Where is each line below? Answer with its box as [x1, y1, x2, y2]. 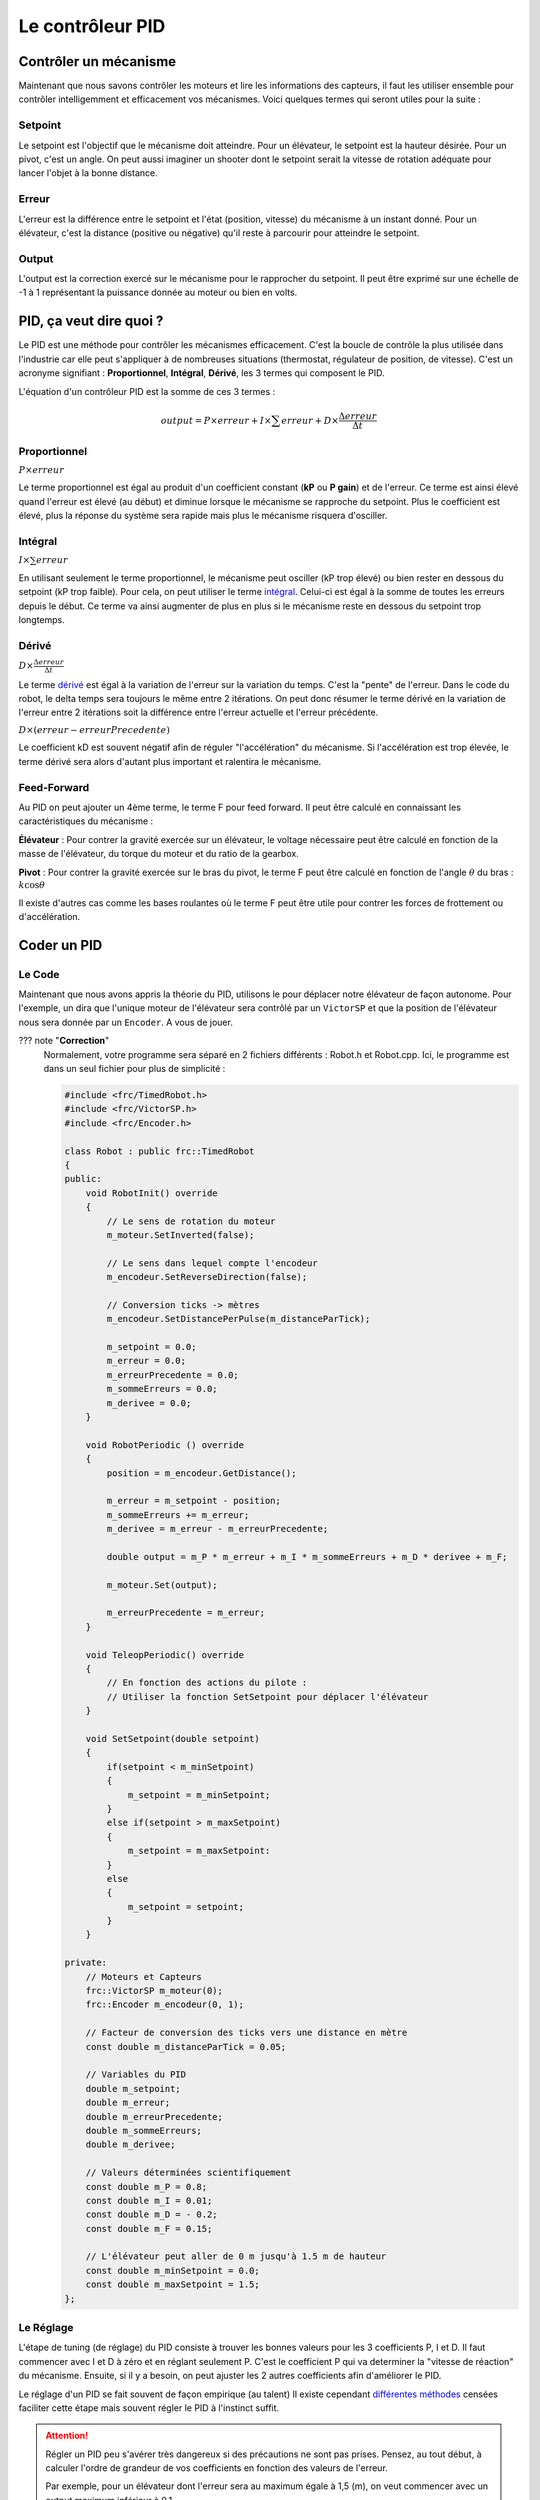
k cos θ [18, 879, 45, 890]
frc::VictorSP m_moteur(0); [85, 1985, 224, 1997]
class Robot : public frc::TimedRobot [64, 1145, 255, 1157]
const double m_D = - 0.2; [85, 2209, 219, 2220]
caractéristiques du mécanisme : [18, 815, 154, 827]
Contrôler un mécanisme [18, 53, 177, 70]
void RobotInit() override [85, 1187, 219, 1199]
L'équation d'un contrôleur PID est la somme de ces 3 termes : [18, 385, 276, 397]
